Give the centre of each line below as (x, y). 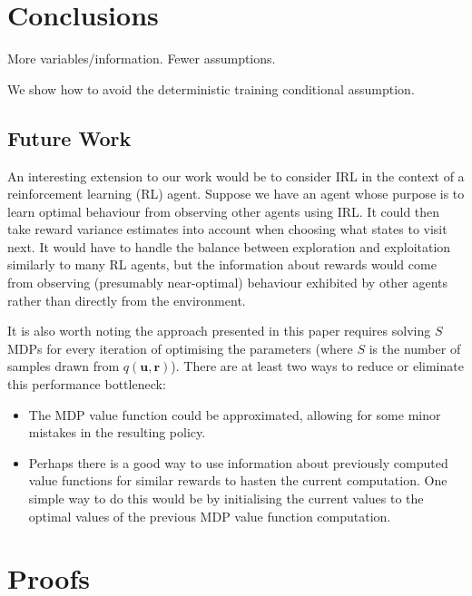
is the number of (415, 348)
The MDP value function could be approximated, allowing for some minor (235, 414)
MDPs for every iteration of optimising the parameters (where (180, 348)
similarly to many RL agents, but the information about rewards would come (222, 264)
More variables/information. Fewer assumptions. (142, 59)
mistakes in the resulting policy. (117, 432)
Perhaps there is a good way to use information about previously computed (238, 462)
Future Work (69, 137)
